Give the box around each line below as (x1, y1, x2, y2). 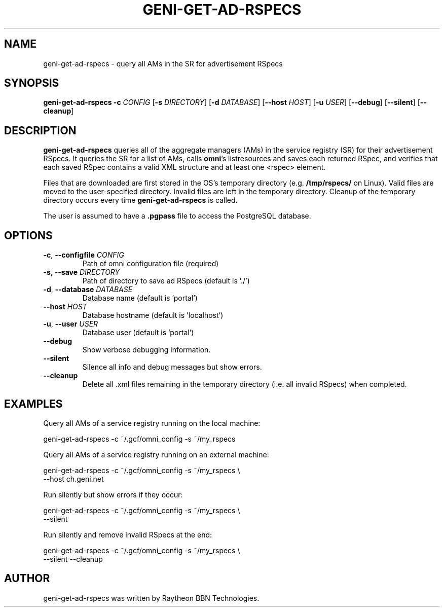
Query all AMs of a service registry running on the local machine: (43, 418, 261, 427)
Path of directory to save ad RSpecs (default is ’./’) (82, 276, 250, 285)
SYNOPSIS (4, 77, 59, 90)
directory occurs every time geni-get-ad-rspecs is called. (43, 196, 238, 205)
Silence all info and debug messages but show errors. (82, 363, 262, 372)
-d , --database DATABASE (43, 285, 133, 294)
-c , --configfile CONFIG (43, 250, 124, 260)
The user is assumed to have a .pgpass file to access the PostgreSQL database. (43, 211, 311, 221)
